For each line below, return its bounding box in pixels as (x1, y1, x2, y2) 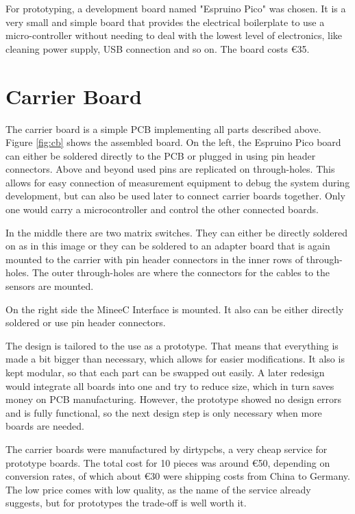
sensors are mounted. (5, 279, 94, 293)
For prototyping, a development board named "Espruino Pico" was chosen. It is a (5, 1, 346, 15)
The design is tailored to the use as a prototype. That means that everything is (5, 338, 339, 352)
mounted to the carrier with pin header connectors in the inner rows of (5, 252, 304, 266)
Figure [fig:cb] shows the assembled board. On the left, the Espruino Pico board (5, 135, 341, 149)
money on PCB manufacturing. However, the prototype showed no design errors (5, 392, 342, 406)
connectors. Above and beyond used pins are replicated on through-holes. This (5, 162, 335, 176)
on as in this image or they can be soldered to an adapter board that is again (5, 238, 330, 253)
